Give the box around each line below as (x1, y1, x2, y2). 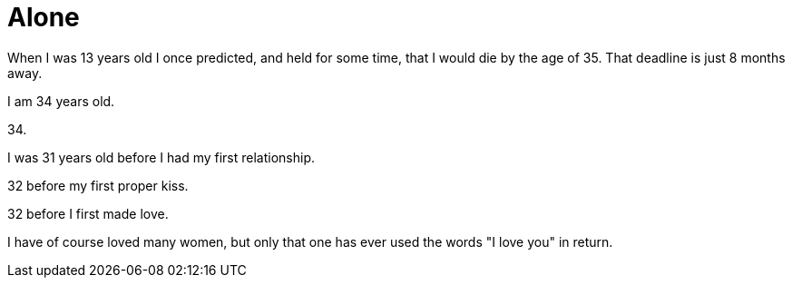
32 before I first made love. (7, 205, 169, 221)
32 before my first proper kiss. (7, 177, 189, 193)
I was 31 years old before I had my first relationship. (7, 149, 316, 165)
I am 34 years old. (7, 93, 115, 109)
